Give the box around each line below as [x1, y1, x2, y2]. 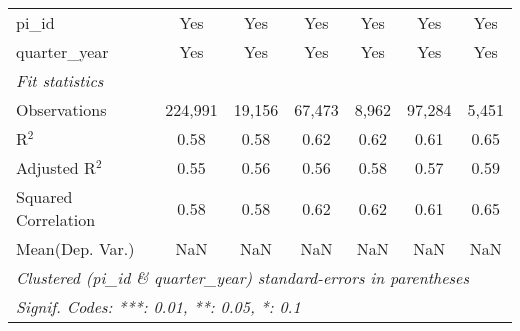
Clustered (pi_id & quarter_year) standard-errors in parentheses [16, 266, 470, 289]
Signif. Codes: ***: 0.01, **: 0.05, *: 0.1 [16, 295, 301, 318]
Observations [16, 98, 107, 121]
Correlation [16, 208, 96, 231]
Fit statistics [16, 69, 104, 92]
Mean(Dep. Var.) [16, 237, 135, 260]
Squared [16, 185, 73, 208]
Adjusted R [16, 156, 96, 179]
